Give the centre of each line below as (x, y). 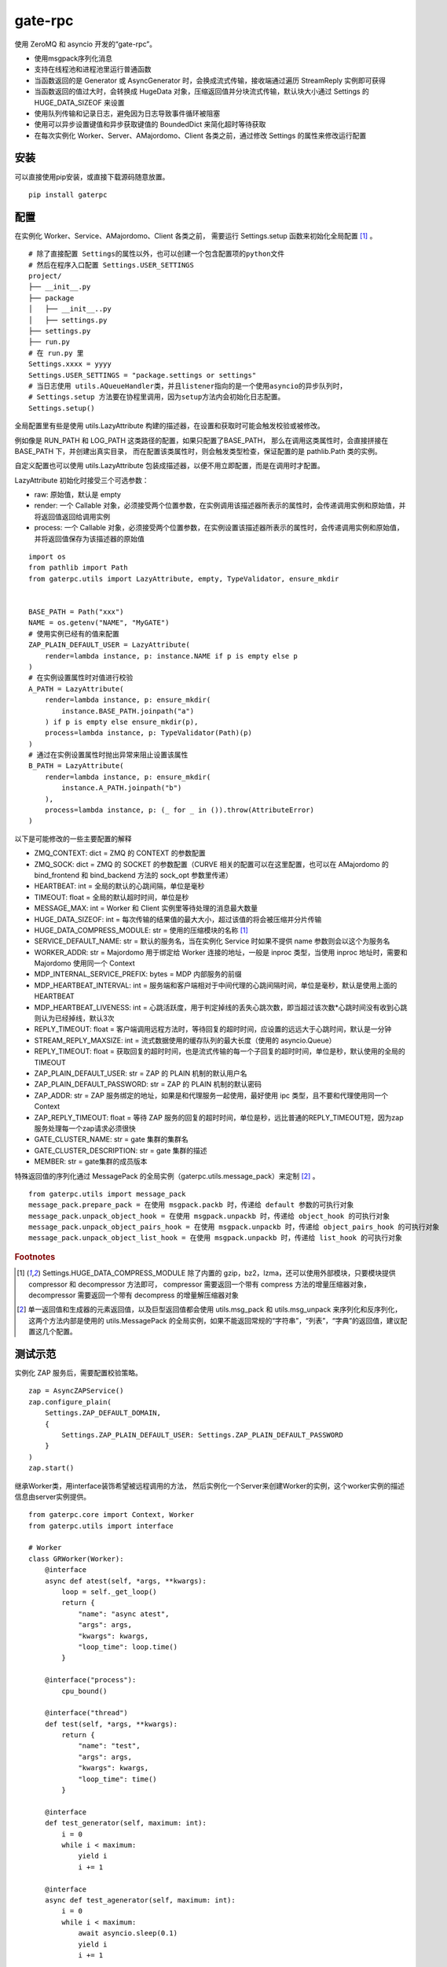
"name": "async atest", (124, 1614)
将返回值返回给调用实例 (72, 516)
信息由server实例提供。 (53, 1496)
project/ (45, 276)
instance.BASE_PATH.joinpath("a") (128, 711)
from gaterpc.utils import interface (101, 1526)
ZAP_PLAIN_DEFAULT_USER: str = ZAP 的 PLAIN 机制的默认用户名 (141, 1073)
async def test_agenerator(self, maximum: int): (140, 1900)
